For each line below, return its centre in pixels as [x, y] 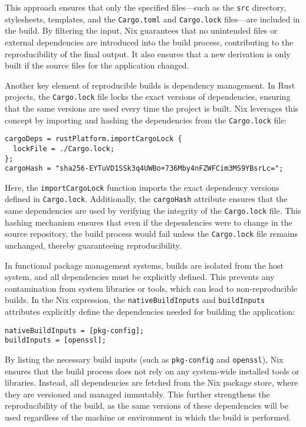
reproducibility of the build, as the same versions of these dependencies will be [147, 405]
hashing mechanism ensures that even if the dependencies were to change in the [149, 222]
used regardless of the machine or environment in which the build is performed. [148, 417]
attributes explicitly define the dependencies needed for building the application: [150, 312]
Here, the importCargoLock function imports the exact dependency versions [142, 187]
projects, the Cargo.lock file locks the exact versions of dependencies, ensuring [148, 97]
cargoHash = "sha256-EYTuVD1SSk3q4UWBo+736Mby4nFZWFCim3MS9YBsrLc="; [144, 169]
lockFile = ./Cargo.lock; [64, 149]
